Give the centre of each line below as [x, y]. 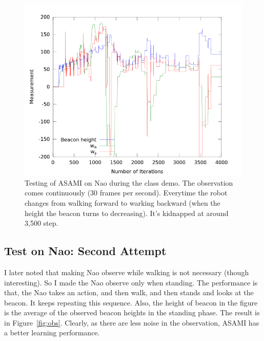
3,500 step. [42, 223]
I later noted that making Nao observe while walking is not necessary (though [127, 272]
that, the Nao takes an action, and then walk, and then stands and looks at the [129, 292]
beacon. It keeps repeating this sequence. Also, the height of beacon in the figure [131, 302]
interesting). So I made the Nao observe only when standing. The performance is [131, 282]
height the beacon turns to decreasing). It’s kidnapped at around [127, 213]
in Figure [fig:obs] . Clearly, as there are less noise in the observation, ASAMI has [132, 322]
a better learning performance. [52, 333]
